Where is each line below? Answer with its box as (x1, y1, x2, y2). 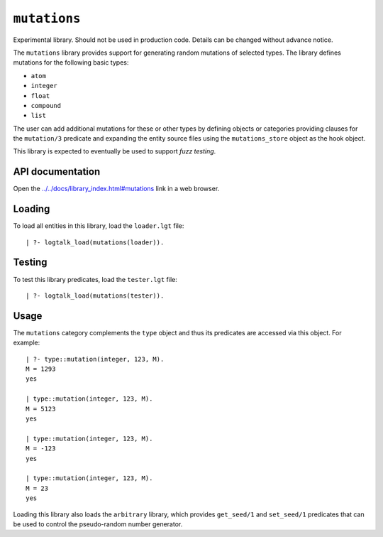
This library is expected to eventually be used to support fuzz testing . (13, 147, 216, 156)
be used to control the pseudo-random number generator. (13, 519, 183, 528)
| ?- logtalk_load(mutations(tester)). (26, 291, 165, 300)
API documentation (13, 166, 101, 178)
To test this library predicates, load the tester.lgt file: (13, 275, 177, 283)
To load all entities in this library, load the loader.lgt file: (13, 222, 184, 230)
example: (13, 338, 40, 347)
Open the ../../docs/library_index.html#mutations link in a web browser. (13, 185, 220, 193)
